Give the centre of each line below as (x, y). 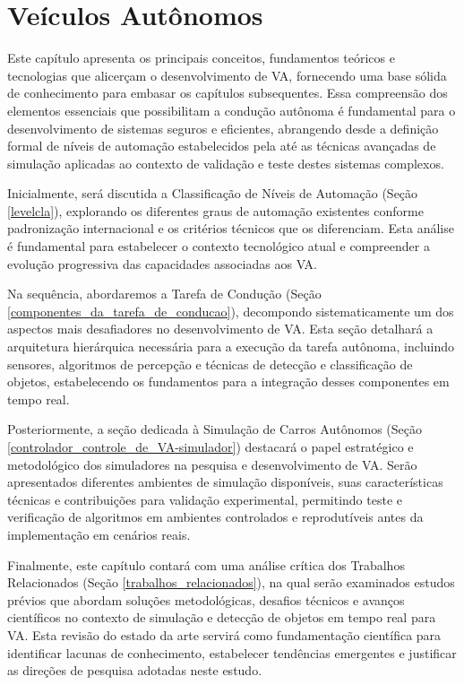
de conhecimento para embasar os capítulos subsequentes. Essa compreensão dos (228, 93)
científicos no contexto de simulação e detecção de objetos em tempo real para (222, 617)
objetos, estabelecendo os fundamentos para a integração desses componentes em (228, 382)
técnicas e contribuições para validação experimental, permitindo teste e (205, 499)
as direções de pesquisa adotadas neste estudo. (135, 670)
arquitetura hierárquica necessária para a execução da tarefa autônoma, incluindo (231, 347)
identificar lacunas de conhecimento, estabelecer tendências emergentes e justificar (232, 652)
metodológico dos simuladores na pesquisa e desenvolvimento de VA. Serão (212, 464)
